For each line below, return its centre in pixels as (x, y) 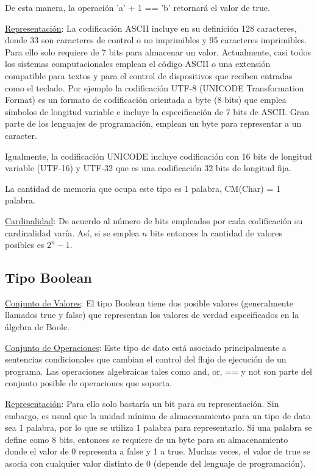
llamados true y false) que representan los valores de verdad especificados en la (152, 315)
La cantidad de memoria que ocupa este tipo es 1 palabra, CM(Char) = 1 (143, 188)
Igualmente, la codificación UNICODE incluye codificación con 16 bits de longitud (158, 156)
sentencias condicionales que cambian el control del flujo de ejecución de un (146, 359)
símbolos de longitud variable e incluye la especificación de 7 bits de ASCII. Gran (157, 111)
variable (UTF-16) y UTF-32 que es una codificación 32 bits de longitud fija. (148, 168)
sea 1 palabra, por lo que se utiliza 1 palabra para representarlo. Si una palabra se (158, 427)
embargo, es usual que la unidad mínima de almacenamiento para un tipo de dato (158, 415)
